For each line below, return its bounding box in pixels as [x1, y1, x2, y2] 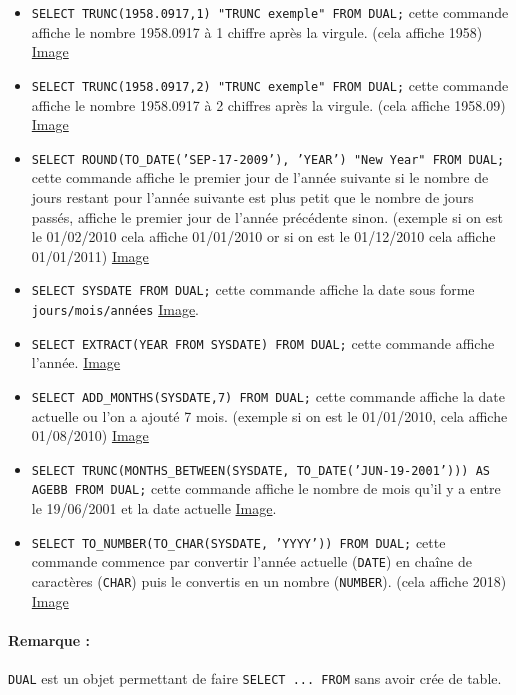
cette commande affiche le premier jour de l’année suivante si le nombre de [31, 167, 489, 188]
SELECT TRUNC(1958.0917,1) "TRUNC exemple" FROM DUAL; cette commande [31, 2, 509, 22]
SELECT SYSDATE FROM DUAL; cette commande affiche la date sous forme [31, 279, 475, 300]
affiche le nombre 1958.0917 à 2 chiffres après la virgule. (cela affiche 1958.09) [31, 94, 506, 115]
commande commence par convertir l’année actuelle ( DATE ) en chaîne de [31, 551, 472, 572]
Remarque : [8, 629, 90, 650]
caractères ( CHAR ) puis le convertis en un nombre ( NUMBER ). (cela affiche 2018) [31, 570, 507, 591]
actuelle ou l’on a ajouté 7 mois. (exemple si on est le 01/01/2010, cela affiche [31, 405, 508, 426]
